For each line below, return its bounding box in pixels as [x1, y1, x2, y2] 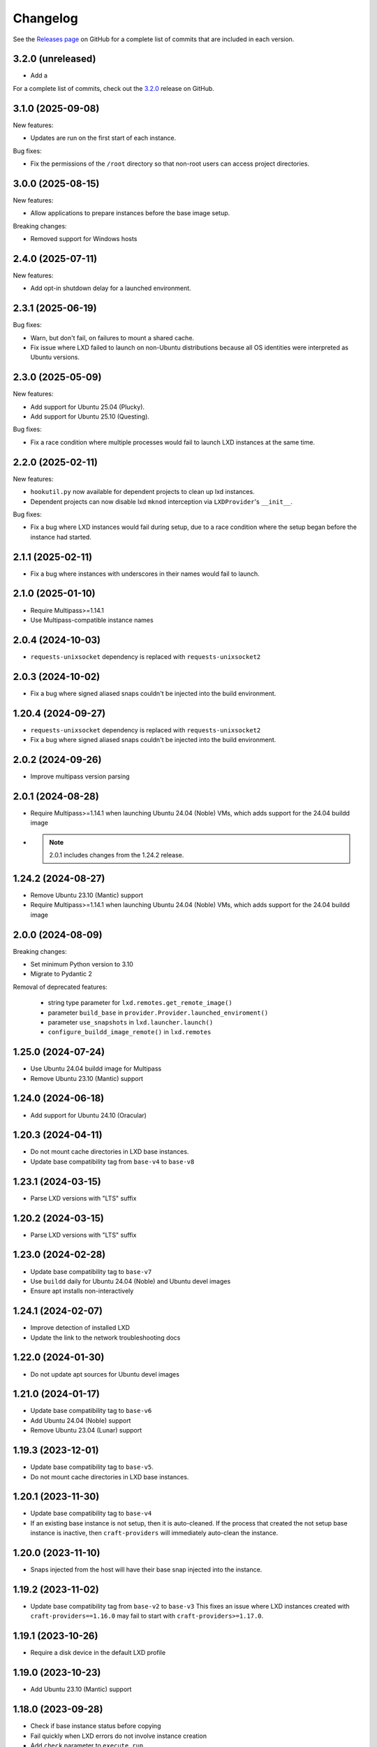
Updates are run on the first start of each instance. [30, 133, 177, 143]
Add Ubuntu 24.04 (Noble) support [30, 1416, 131, 1425]
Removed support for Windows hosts [30, 235, 138, 242]
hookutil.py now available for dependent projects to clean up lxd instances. [30, 488, 255, 496]
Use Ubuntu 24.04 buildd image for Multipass [30, 1064, 162, 1073]
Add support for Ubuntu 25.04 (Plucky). [30, 403, 145, 411]
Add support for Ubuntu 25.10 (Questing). [30, 412, 150, 421]
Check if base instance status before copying [30, 1722, 161, 1730]
